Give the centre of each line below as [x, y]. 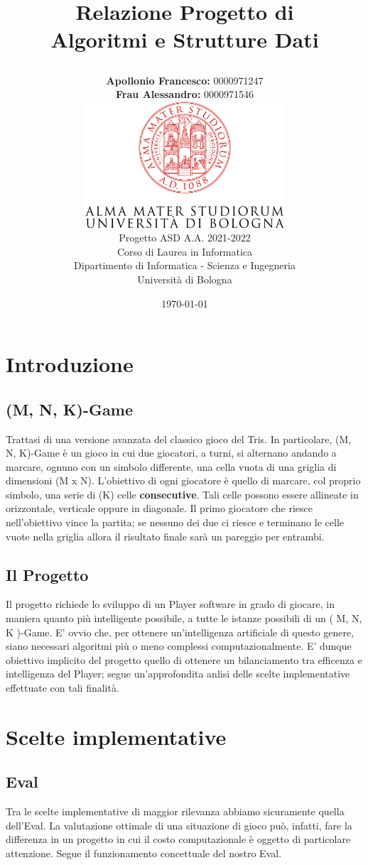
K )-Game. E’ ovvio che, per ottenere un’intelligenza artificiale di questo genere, [180, 632]
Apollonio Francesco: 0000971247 [185, 80]
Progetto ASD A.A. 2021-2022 [185, 238]
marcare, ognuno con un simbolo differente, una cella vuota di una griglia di [171, 466]
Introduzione [70, 364]
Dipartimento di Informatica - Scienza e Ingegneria [185, 265]
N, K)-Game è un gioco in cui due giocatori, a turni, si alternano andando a [171, 453]
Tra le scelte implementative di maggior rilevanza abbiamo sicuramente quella [175, 811]
